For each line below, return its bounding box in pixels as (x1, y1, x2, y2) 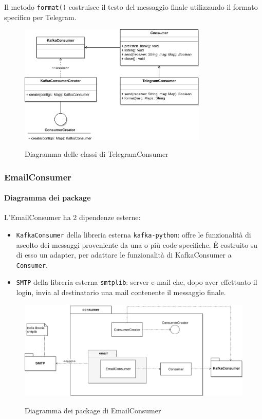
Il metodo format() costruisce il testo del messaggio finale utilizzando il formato (4, 2, 258, 12)
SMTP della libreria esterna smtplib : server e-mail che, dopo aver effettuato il (16, 277, 257, 287)
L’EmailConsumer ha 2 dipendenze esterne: (4, 212, 141, 223)
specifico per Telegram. (4, 11, 77, 22)
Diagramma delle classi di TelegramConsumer (25, 149, 169, 159)
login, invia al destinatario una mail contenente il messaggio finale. (16, 287, 226, 298)
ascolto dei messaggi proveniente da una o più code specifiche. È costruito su (16, 239, 258, 250)
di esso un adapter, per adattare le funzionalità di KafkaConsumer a (16, 249, 232, 260)
